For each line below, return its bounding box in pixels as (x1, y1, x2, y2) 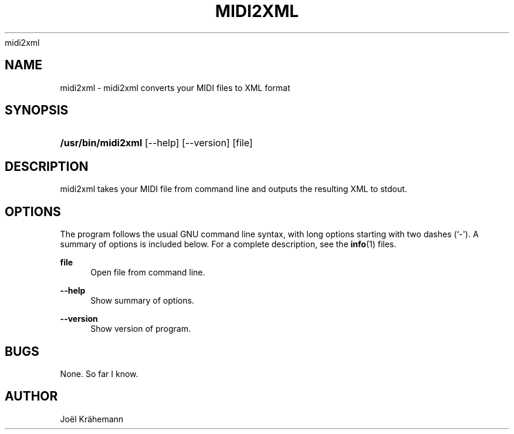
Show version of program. (90, 324, 191, 334)
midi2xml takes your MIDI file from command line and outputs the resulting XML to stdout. (60, 184, 407, 194)
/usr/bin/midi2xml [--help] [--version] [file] (60, 137, 253, 149)
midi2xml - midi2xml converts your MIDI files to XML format (60, 82, 290, 93)
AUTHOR (5, 389, 58, 404)
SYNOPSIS (5, 103, 69, 118)
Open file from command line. (90, 267, 205, 278)
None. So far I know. (60, 368, 138, 379)
